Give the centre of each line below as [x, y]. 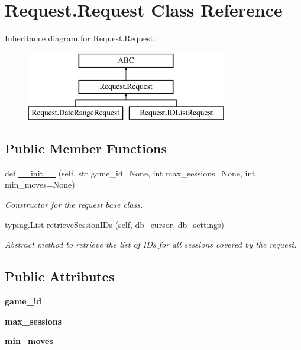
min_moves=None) [40, 184]
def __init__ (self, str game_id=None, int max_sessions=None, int [130, 173]
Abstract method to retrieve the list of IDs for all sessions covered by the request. [151, 244]
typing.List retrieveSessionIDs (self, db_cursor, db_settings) [115, 224]
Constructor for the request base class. [74, 205]
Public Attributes [60, 276]
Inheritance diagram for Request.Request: [80, 38]
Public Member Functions [86, 148]
